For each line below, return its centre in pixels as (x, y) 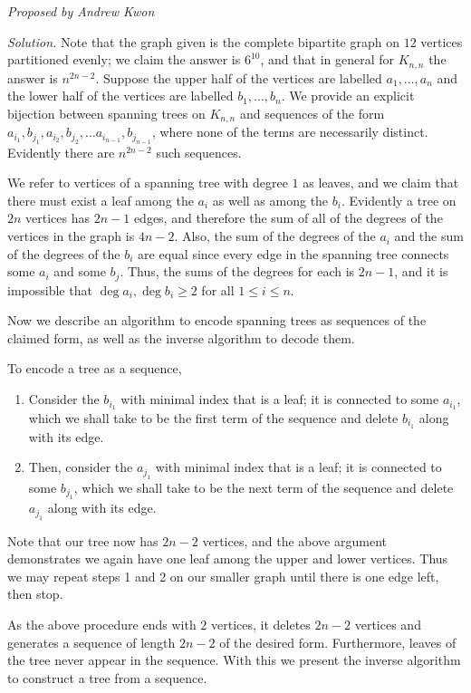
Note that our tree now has (83, 540)
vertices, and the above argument (294, 540)
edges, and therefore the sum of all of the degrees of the (288, 218)
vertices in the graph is (71, 236)
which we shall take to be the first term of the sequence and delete (213, 417)
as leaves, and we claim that (381, 183)
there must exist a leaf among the (101, 200)
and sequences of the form (312, 113)
